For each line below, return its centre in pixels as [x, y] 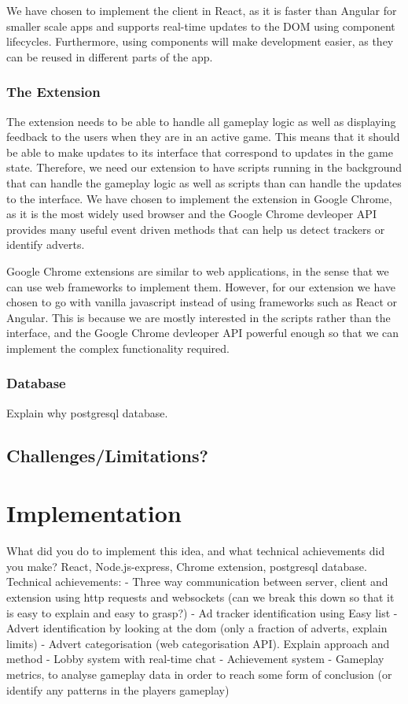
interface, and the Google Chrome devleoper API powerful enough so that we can [203, 333]
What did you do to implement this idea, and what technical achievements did [196, 551]
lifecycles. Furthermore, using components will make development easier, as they [200, 41]
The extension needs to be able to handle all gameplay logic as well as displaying [201, 121]
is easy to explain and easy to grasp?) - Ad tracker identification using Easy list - [202, 612]
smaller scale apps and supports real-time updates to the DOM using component [201, 26]
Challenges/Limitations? [107, 455]
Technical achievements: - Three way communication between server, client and [197, 582]
